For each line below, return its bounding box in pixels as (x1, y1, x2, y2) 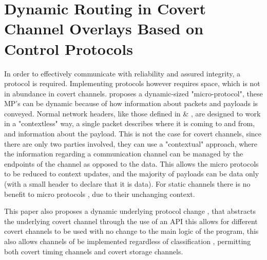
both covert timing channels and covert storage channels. (4, 246, 183, 256)
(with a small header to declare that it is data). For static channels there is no (4, 178, 251, 189)
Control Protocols (4, 38, 133, 59)
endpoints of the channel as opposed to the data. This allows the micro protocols (4, 158, 259, 169)
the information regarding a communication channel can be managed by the (4, 148, 243, 159)
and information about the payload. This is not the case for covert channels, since (4, 128, 262, 139)
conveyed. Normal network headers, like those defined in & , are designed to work (4, 108, 261, 118)
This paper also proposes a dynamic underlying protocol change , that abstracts (4, 206, 256, 216)
